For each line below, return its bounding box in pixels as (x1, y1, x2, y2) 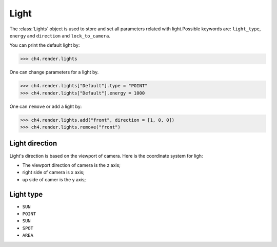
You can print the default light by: (9, 42, 80, 48)
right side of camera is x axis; (22, 169, 85, 176)
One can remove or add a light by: (9, 103, 82, 109)
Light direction (9, 139, 57, 148)
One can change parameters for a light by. (9, 69, 99, 75)
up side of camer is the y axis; (22, 176, 86, 182)
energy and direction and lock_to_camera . (9, 32, 110, 39)
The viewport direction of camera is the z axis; (22, 162, 121, 168)
